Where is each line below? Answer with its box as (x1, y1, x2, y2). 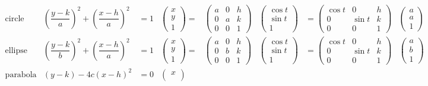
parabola (5, 70, 37, 79)
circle (5, 14, 24, 23)
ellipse (5, 46, 28, 55)
